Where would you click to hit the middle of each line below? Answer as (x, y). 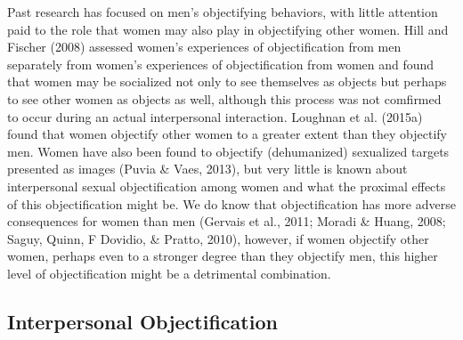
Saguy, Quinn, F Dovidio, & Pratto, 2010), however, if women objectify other (218, 238)
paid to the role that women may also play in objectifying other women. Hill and (228, 29)
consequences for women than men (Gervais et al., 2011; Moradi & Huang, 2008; (227, 221)
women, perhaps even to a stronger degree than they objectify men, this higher (223, 256)
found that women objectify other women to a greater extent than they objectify (227, 134)
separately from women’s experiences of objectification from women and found (221, 64)
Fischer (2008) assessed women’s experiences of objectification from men (204, 47)
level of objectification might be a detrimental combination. (169, 273)
